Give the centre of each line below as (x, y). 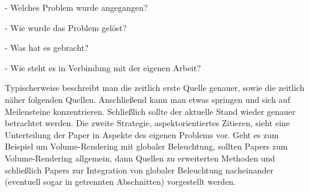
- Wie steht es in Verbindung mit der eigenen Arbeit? (103, 67)
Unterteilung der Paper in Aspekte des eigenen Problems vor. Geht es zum (142, 134)
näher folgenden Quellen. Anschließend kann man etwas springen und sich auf (148, 99)
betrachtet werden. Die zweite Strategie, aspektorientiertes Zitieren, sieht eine (147, 123)
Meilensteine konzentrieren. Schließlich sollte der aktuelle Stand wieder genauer (150, 111)
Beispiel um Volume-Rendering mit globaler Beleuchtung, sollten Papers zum (146, 146)
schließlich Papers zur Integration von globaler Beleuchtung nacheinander (139, 170)
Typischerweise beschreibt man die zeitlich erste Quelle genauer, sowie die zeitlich (155, 88)
